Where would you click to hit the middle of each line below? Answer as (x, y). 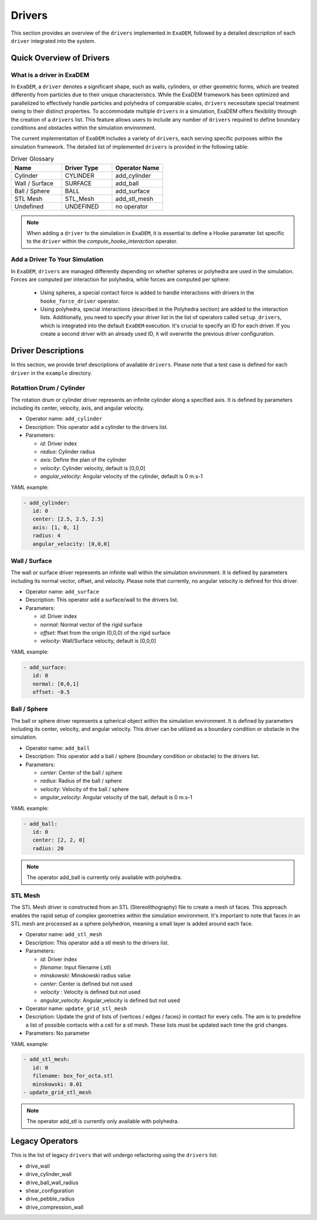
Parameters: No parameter (58, 1033)
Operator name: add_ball (58, 748)
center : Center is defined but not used (86, 984)
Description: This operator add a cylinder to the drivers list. (97, 427)
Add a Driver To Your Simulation (57, 260)
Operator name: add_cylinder (64, 419)
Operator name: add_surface (62, 592)
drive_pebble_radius (50, 1199)
